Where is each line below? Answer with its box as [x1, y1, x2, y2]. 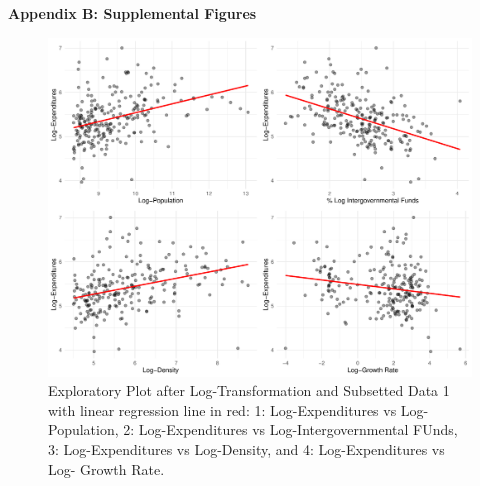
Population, [48, 419, 119, 440]
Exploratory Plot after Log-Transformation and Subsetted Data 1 [48, 380, 450, 401]
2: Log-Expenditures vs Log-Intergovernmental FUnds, [123, 419, 458, 440]
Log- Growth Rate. [48, 458, 165, 479]
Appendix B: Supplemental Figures [8, 3, 257, 23]
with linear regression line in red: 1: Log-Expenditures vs [48, 399, 397, 420]
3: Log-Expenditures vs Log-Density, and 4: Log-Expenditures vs [48, 439, 445, 460]
